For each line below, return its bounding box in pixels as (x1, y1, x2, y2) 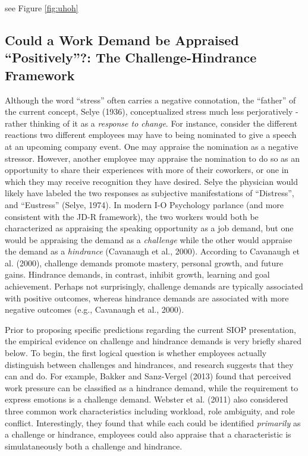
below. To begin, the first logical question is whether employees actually (5, 347, 267, 359)
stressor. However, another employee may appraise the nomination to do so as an (5, 152, 300, 164)
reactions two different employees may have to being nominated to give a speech (5, 128, 297, 141)
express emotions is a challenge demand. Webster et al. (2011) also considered (5, 393, 288, 405)
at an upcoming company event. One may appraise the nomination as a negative (5, 140, 298, 152)
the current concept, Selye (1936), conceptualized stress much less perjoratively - (5, 105, 298, 118)
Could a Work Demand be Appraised (5, 30, 239, 49)
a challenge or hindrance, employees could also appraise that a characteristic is (5, 428, 291, 441)
